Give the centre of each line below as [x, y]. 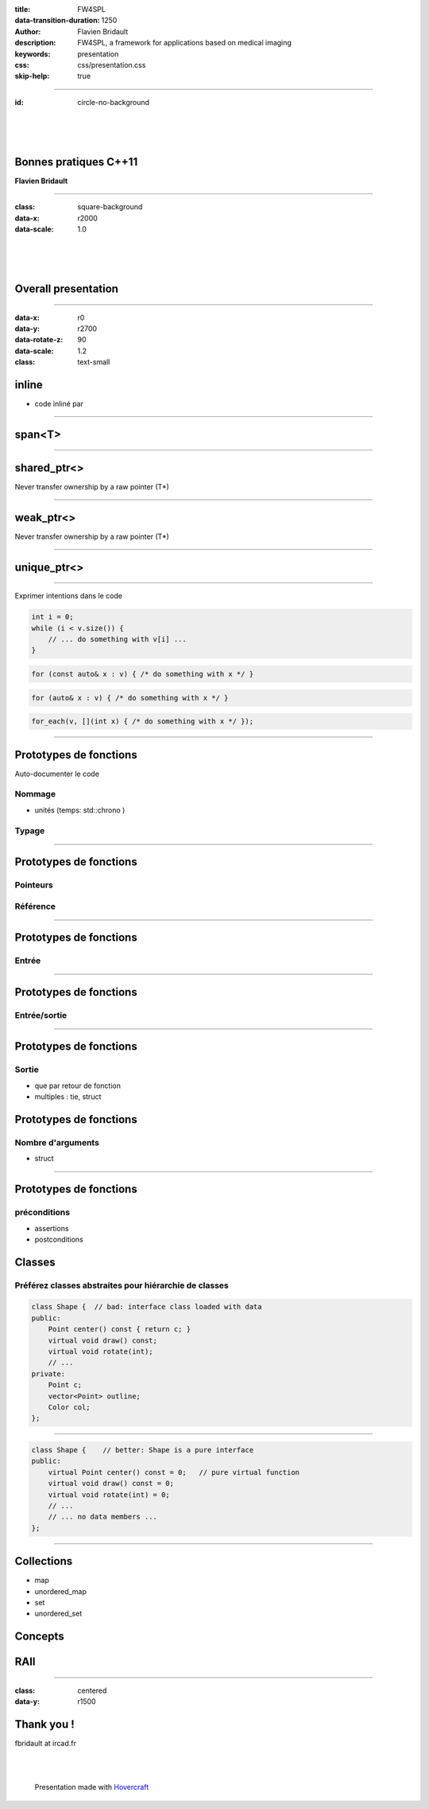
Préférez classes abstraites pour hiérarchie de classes [122, 1285]
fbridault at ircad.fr [46, 1744]
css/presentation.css [112, 64]
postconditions [59, 1239]
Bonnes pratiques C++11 [76, 162]
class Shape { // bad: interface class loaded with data [147, 1307]
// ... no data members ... [103, 1517]
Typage [30, 830]
